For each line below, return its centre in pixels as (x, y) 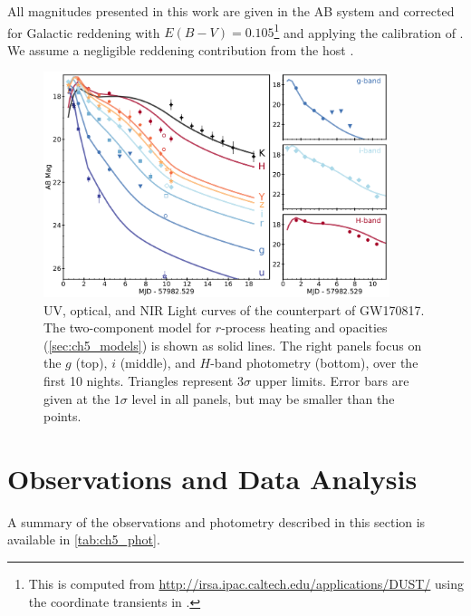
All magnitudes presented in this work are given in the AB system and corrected (231, 11)
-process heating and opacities (304, 327)
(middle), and (158, 363)
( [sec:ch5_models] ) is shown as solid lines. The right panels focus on (233, 345)
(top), (91, 363)
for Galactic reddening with (84, 32)
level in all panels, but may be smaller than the (263, 398)
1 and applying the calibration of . (369, 31)
